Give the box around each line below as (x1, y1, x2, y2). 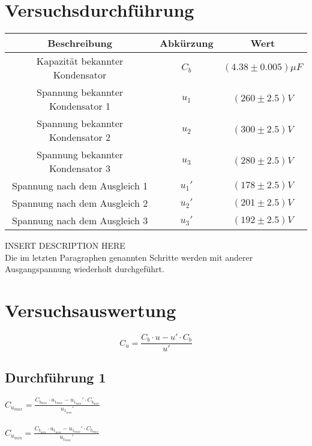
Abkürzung (160, 36, 214, 50)
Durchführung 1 (5, 368, 106, 387)
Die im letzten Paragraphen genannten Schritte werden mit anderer (5, 251, 253, 263)
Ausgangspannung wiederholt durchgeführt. (5, 263, 164, 275)
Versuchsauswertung (5, 298, 176, 323)
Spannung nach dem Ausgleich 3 (11, 213, 148, 228)
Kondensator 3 (49, 161, 111, 176)
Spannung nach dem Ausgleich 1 (11, 179, 148, 193)
